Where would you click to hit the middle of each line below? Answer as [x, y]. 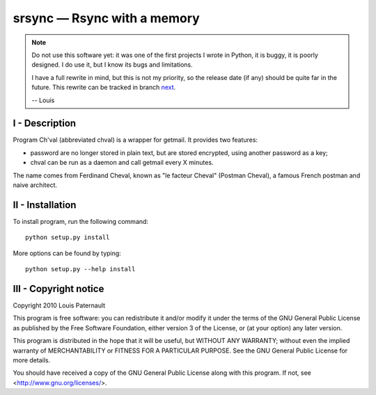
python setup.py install [68, 237]
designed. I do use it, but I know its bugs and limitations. [112, 65]
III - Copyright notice [58, 289]
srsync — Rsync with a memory [106, 18]
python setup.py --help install [80, 269]
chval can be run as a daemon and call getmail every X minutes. [122, 163]
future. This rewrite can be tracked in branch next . [104, 88]
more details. [32, 360]
